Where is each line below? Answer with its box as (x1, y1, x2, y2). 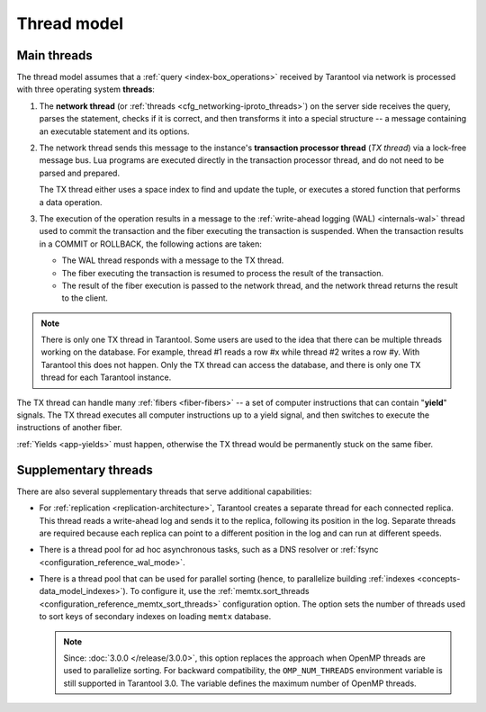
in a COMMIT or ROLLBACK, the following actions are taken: (39, 239, 263, 249)
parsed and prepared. (39, 167, 121, 178)
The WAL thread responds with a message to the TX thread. (61, 255, 284, 266)
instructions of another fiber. (16, 422, 123, 433)
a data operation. (39, 196, 103, 207)
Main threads (16, 48, 94, 63)
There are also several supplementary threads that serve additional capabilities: (16, 486, 312, 497)
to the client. (61, 293, 108, 303)
